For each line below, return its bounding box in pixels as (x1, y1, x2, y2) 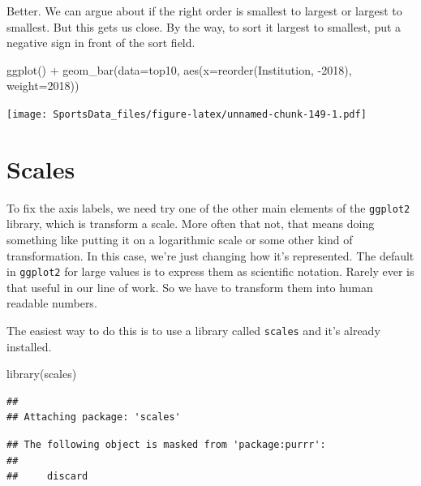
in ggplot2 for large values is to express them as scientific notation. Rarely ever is (6, 263, 415, 280)
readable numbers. (6, 295, 97, 312)
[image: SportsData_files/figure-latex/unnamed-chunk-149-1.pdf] (6, 108, 367, 120)
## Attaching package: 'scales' (6, 411, 181, 424)
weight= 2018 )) (6, 77, 79, 94)
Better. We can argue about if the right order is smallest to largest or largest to (6, 2, 402, 19)
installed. (6, 338, 52, 355)
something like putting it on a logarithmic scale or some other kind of (6, 231, 353, 247)
